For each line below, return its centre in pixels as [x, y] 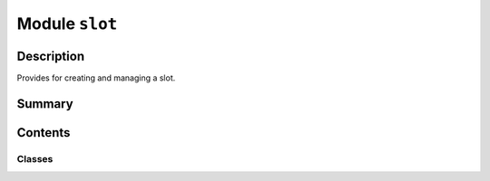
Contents [44, 133]
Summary [45, 104]
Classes [35, 158]
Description [51, 56]
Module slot [67, 24]
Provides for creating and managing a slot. [96, 78]
